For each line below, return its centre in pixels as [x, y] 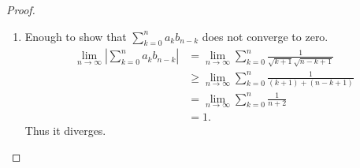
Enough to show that [76, 36]
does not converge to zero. [265, 36]
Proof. [21, 9]
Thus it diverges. [65, 130]
